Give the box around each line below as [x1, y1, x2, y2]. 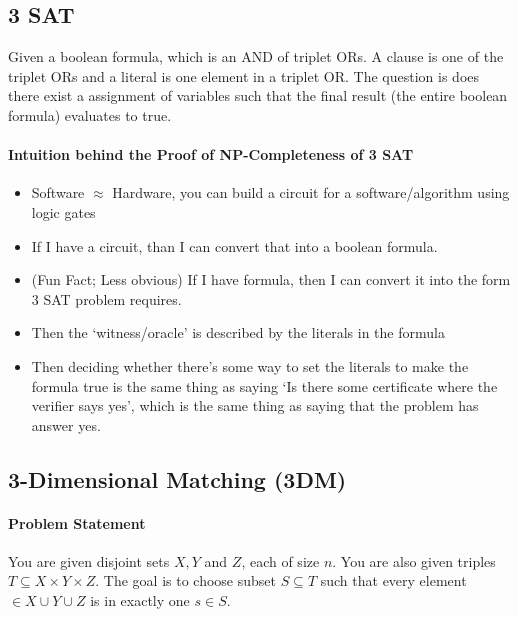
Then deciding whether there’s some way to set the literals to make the [31, 355, 469, 376]
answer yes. [31, 414, 101, 435]
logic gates [31, 201, 96, 222]
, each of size [241, 550, 320, 571]
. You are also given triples [332, 550, 496, 571]
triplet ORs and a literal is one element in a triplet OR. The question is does [8, 65, 480, 86]
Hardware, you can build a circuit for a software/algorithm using [112, 182, 510, 203]
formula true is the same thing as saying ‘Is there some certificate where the [31, 375, 498, 396]
